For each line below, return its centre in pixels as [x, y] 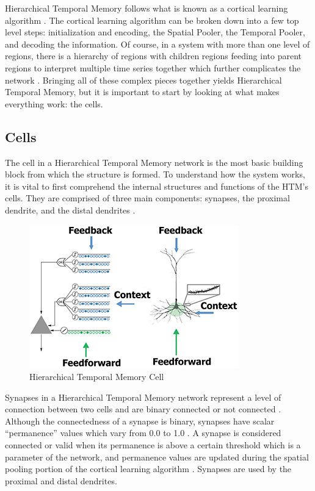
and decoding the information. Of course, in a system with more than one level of [157, 44]
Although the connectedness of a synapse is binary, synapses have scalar [140, 421]
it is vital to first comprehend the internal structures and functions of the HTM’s [157, 186]
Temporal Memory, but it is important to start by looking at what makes [142, 92]
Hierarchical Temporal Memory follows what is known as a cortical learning [147, 8]
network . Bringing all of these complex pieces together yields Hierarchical [143, 80]
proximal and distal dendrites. [61, 480]
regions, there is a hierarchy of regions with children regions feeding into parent [153, 56]
